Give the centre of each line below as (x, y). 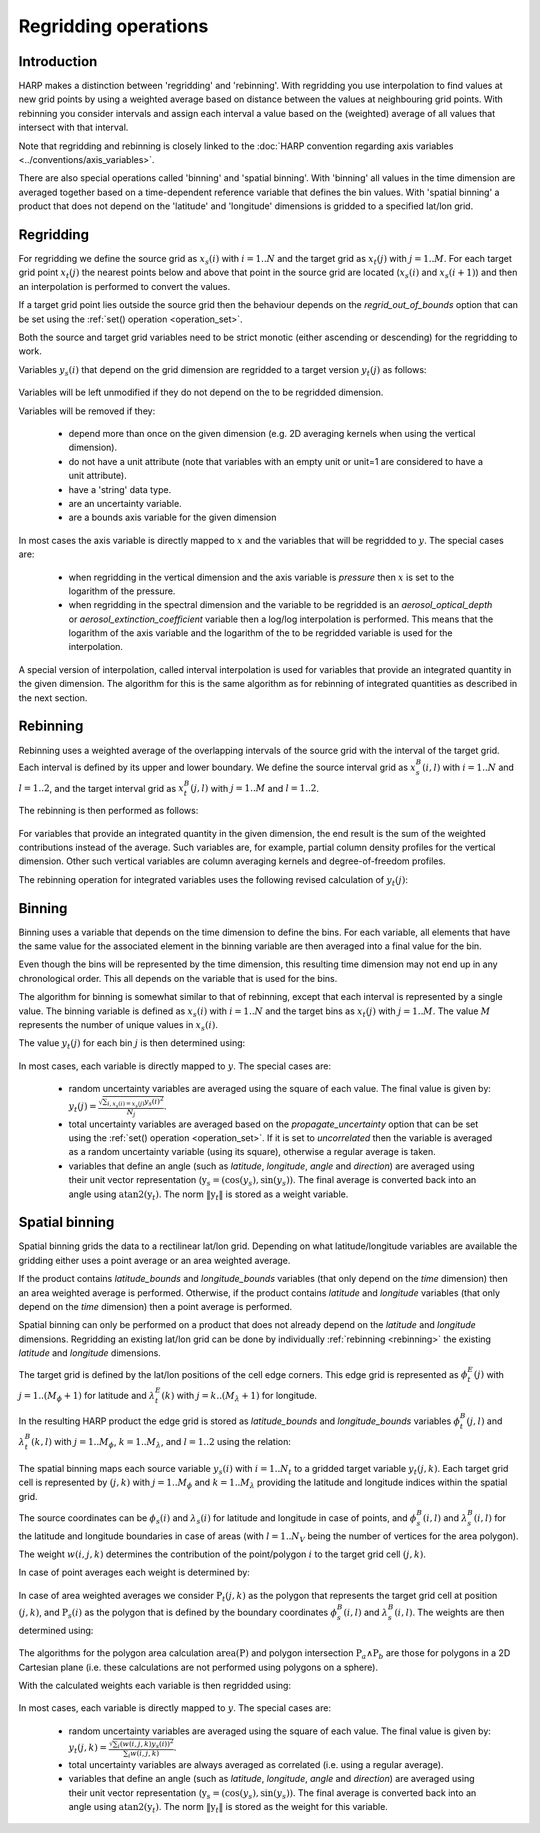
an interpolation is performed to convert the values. (124, 286)
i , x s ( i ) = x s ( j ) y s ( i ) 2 (135, 1102)
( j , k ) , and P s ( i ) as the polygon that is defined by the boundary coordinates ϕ (178, 1613)
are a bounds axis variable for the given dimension (172, 517)
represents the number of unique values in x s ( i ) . (118, 1025)
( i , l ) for (490, 1517)
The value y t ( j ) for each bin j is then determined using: (132, 1044)
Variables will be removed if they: (87, 411)
